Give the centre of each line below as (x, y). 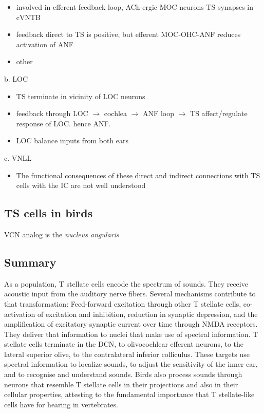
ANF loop (158, 113)
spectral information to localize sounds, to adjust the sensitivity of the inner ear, (131, 364)
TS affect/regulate (219, 113)
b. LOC (16, 78)
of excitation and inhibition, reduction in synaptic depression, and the (147, 314)
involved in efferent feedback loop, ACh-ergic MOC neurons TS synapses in (135, 7)
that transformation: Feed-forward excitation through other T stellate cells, (123, 303)
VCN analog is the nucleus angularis (62, 234)
